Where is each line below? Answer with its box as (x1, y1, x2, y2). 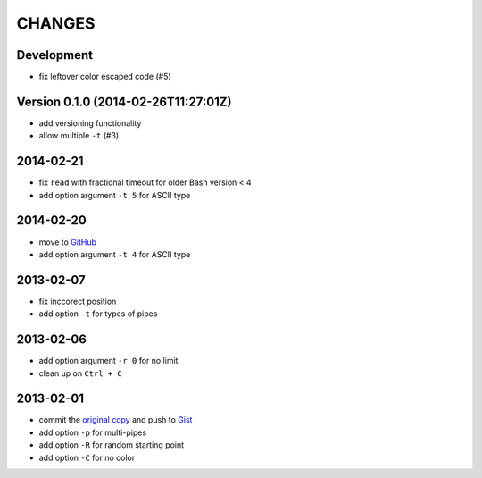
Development (16, 47, 94, 63)
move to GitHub (38, 237, 97, 247)
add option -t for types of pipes (38, 308, 158, 319)
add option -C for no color (38, 452, 136, 463)
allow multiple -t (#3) (38, 130, 120, 141)
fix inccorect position (38, 296, 117, 306)
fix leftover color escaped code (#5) (38, 71, 171, 82)
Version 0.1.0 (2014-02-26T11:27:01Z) (16, 94, 232, 109)
